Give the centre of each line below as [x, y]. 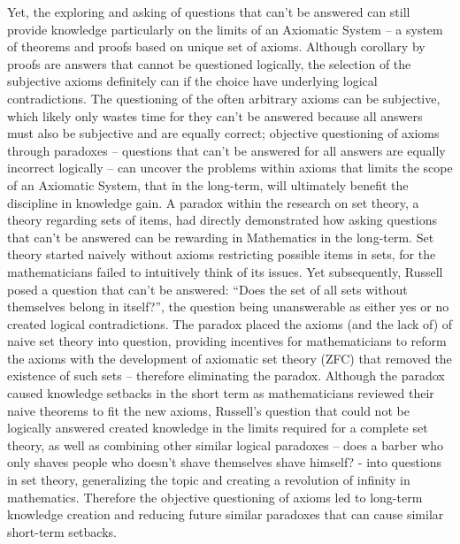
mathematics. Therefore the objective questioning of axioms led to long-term [215, 497]
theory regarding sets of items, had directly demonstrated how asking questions [222, 220]
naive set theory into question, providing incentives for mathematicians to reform [227, 341]
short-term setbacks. [62, 531]
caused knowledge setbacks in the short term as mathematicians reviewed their [221, 393]
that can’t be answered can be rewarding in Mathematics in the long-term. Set [221, 237]
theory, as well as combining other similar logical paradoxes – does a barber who [225, 444]
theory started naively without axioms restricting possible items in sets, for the [222, 254]
